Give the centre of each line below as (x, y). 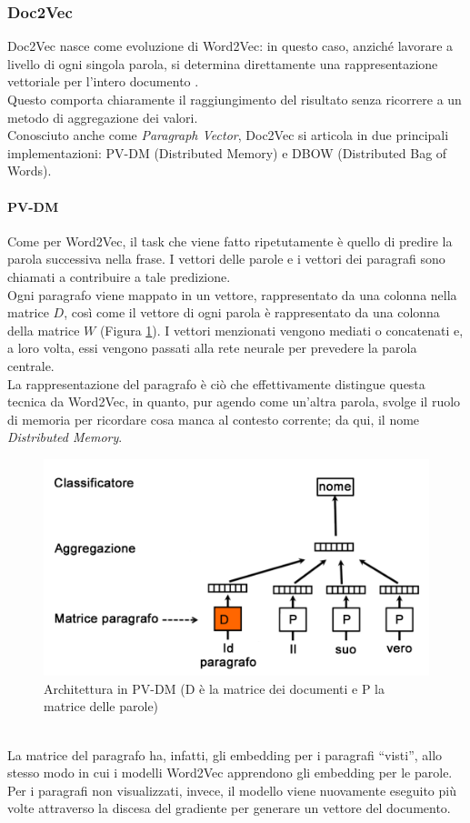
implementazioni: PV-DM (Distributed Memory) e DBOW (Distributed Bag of (227, 152)
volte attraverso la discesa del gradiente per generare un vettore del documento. (229, 808)
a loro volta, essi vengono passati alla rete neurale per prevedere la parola (212, 348)
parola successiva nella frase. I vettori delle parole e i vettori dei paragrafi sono (226, 259)
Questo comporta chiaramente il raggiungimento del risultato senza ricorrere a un (235, 99)
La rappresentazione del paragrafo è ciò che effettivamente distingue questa (216, 383)
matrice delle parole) (101, 706)
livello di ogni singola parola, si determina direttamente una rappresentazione (223, 63)
